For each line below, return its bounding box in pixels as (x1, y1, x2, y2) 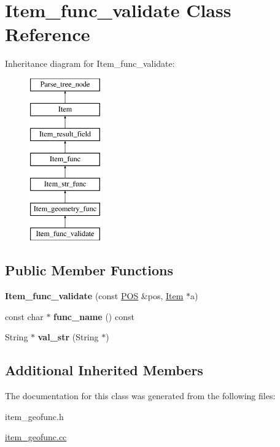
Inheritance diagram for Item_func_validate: (5, 57, 175, 70)
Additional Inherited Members (5, 361, 203, 380)
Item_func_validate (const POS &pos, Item (5, 289, 184, 302)
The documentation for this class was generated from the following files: (5, 389, 276, 402)
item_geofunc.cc (5, 430, 67, 443)
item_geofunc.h (5, 410, 64, 422)
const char (5, 310, 44, 323)
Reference (5, 21, 90, 47)
